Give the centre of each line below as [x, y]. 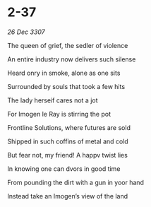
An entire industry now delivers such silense [72, 59]
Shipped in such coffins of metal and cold [68, 141]
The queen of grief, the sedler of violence [68, 45]
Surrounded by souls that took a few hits [66, 86]
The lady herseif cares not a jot [53, 100]
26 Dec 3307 [26, 32]
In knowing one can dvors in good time [64, 168]
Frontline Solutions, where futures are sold [69, 127]
